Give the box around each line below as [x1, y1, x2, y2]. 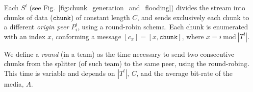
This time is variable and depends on [4, 68, 115, 78]
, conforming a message [51, 31, 122, 41]
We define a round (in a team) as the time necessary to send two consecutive [4, 48, 234, 59]
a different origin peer [4, 22, 69, 32]
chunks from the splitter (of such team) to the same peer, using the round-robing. [4, 58, 250, 69]
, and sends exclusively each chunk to [137, 12, 249, 22]
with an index [4, 31, 46, 41]
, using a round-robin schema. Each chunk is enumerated [77, 22, 248, 32]
